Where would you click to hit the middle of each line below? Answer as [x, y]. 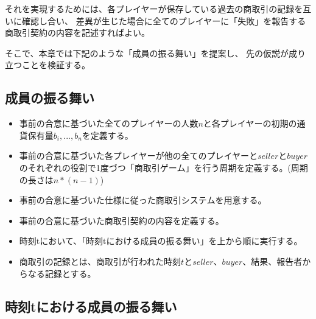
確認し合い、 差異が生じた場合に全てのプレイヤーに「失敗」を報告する [164, 20]
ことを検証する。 [56, 65]
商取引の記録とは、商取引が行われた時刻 [100, 261]
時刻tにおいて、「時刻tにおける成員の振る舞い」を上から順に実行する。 [161, 241]
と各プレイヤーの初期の [250, 123]
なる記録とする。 [62, 273]
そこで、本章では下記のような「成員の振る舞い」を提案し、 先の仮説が [147, 53]
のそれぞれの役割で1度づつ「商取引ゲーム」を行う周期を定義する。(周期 [163, 167]
